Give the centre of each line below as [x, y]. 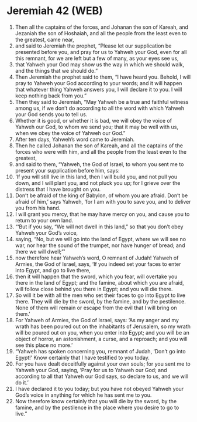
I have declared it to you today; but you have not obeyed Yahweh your [99, 389]
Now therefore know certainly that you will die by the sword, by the [96, 401]
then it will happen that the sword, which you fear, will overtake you [96, 276]
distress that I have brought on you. [58, 189]
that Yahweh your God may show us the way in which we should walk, [100, 64]
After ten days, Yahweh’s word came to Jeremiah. [75, 139]
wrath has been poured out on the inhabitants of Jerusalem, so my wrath [103, 326]
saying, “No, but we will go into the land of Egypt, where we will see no [101, 239]
